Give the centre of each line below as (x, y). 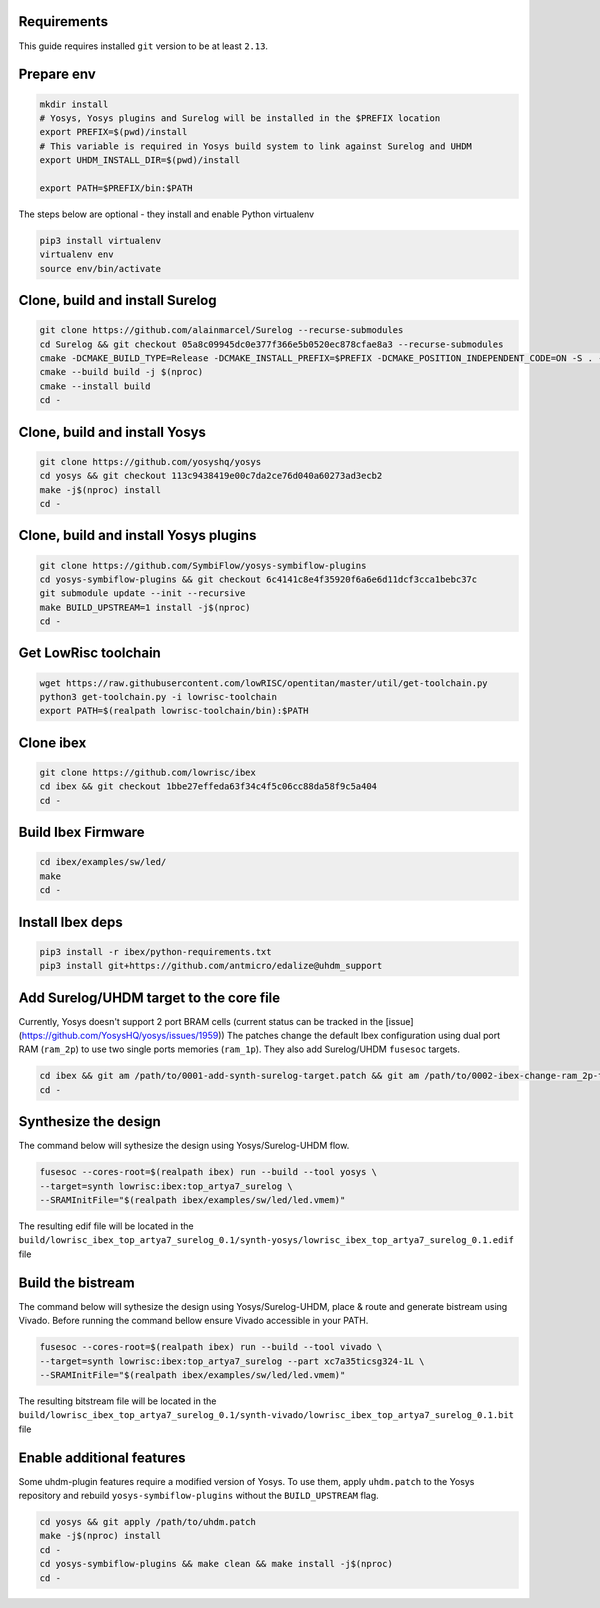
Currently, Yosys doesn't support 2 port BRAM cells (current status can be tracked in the (201, 1021)
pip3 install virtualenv (100, 240)
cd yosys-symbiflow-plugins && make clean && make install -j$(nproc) (216, 1564)
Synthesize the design (90, 1121)
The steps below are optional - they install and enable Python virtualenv (166, 214)
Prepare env (57, 74)
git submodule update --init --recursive (142, 593)
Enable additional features (102, 1457)
